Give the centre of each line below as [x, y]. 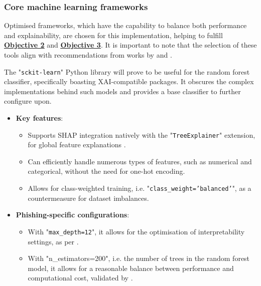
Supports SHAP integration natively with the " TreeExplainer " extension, [142, 134]
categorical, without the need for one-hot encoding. [106, 171]
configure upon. [28, 101]
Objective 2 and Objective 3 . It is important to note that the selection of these [130, 45]
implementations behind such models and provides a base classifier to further [122, 91]
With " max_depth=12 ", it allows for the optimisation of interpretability [136, 231]
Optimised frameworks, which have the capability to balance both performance [125, 25]
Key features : [39, 118]
